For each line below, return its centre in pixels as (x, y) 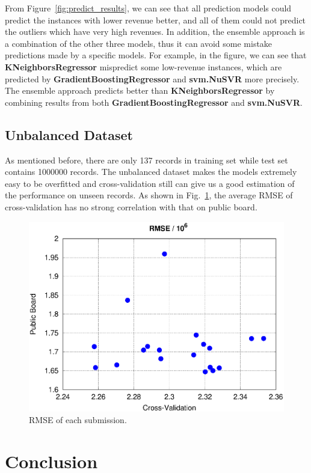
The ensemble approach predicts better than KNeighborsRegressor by (140, 90)
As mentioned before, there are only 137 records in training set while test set (146, 160)
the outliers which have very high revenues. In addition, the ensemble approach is (155, 32)
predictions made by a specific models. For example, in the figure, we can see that (156, 55)
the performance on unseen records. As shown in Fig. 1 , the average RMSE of (149, 195)
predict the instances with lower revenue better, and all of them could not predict (155, 20)
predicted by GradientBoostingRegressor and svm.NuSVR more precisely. (152, 78)
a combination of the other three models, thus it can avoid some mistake (139, 43)
